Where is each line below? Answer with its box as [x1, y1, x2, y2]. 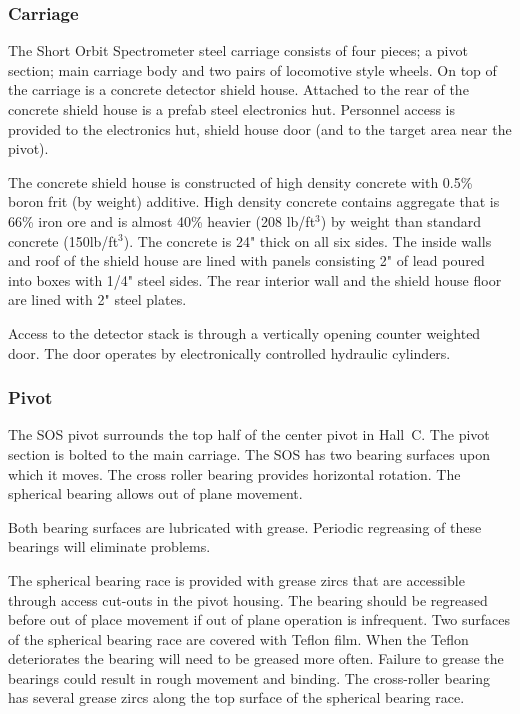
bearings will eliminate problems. [8, 536, 211, 557]
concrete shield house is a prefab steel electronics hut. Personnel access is [8, 99, 456, 119]
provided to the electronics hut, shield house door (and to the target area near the [8, 118, 512, 139]
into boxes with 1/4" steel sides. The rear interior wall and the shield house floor [8, 269, 502, 290]
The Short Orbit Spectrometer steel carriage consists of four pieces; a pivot [8, 40, 468, 61]
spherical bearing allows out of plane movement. [8, 483, 303, 504]
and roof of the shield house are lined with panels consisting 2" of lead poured [8, 250, 485, 271]
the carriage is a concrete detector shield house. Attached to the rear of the [8, 79, 469, 100]
